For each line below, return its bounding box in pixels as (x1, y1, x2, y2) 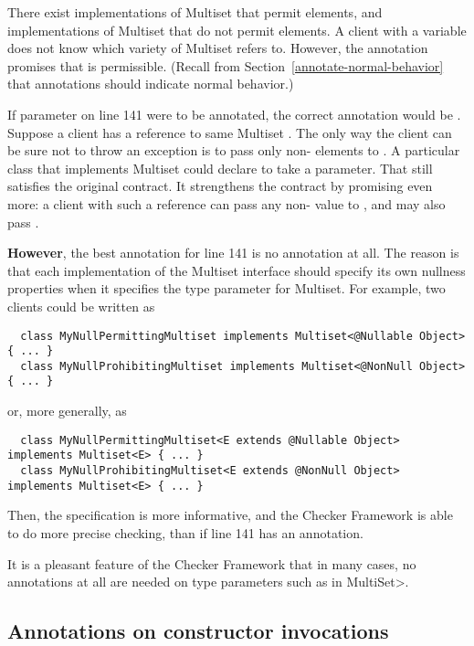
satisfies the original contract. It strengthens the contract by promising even (7, 176, 433, 196)
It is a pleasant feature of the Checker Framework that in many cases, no (7, 554, 416, 573)
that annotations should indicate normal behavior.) (7, 74, 294, 93)
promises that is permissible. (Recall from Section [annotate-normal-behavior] (7, 56, 444, 75)
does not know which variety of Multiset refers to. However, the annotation (7, 38, 428, 58)
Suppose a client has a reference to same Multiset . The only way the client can (7, 122, 452, 142)
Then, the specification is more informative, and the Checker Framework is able (7, 505, 453, 524)
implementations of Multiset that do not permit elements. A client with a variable (7, 20, 467, 39)
